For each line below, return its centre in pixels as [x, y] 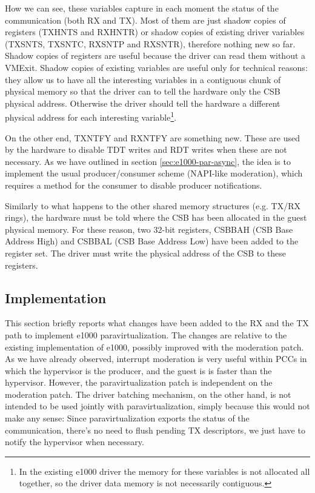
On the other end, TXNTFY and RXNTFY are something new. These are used [153, 137]
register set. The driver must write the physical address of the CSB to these [146, 253]
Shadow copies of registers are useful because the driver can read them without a [155, 55]
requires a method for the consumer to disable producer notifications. [134, 185]
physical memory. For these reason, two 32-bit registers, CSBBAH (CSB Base [149, 229]
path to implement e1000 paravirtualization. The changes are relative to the [146, 334]
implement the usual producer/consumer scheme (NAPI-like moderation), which [154, 173]
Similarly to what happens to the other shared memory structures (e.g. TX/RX [153, 205]
